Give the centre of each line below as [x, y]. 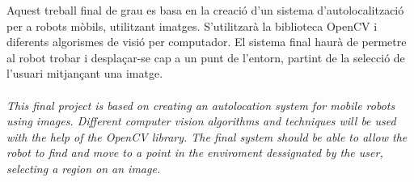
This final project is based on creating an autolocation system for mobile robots [201, 105]
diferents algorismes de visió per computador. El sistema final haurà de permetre [207, 42]
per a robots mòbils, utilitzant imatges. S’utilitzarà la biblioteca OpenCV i [192, 25]
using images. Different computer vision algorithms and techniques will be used [201, 121]
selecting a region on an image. [84, 168]
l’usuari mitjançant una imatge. [85, 73]
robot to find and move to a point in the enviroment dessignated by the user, [195, 152]
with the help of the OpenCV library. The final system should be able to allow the [207, 136]
